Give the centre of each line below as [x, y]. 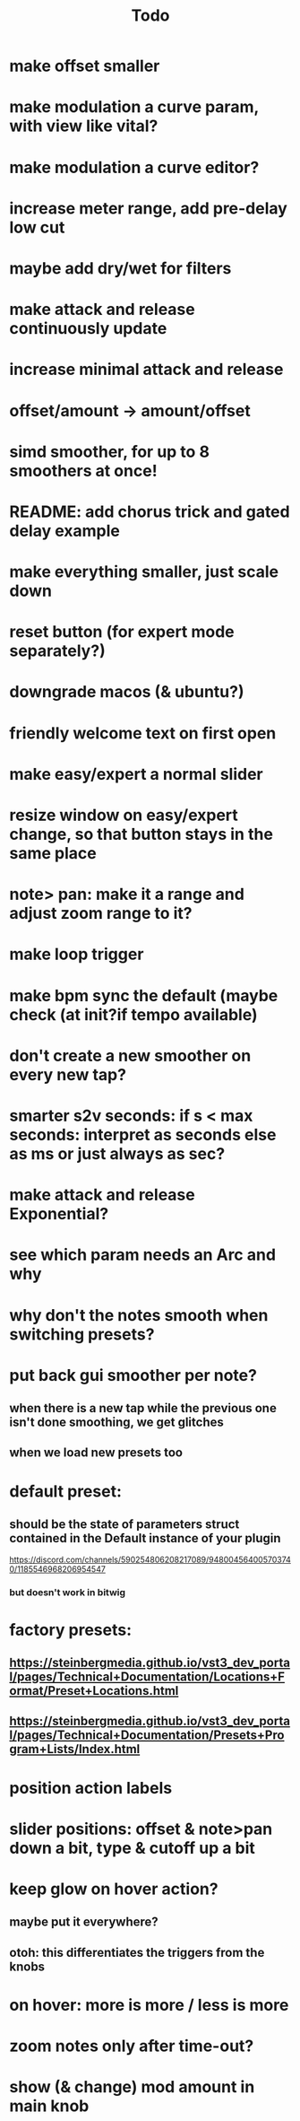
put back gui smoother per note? [133, 1375]
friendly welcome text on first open [143, 733]
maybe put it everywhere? [84, 1922]
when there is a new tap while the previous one [143, 1408]
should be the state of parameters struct [124, 1525]
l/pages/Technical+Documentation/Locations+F [147, 1676]
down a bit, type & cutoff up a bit [132, 1848]
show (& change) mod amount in [132, 2087]
